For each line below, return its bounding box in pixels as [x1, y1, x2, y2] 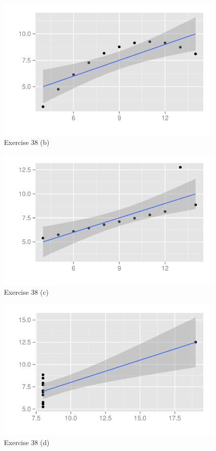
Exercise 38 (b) [4, 137, 50, 147]
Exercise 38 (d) [4, 437, 50, 447]
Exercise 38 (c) [4, 287, 49, 297]
